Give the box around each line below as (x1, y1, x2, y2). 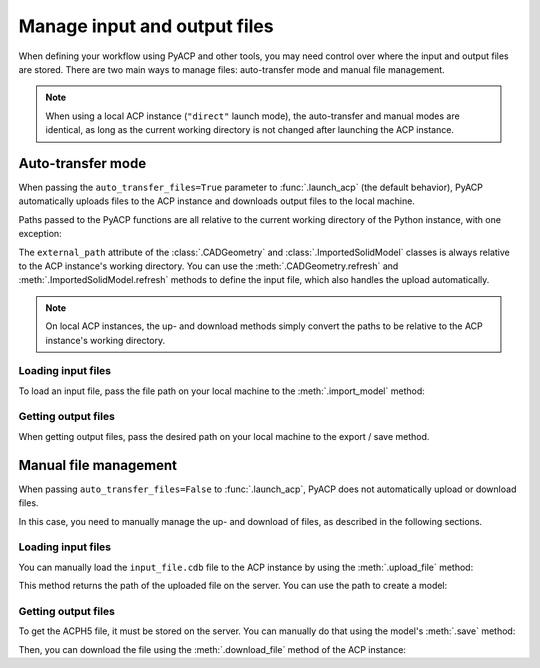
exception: (18, 228, 62, 240)
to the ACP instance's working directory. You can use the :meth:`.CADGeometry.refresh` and (18, 260, 399, 272)
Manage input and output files (18, 15, 274, 37)
